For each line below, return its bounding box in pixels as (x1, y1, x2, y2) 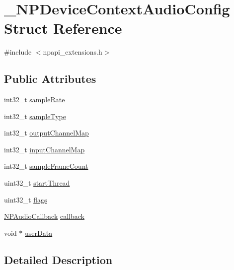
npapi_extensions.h (43, 47, 102, 57)
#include (4, 47, 32, 57)
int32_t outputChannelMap (4, 128, 89, 138)
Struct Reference (4, 18, 122, 38)
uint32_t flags (4, 194, 47, 204)
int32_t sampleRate (4, 94, 65, 105)
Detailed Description (4, 252, 113, 267)
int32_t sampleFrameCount (4, 161, 88, 171)
